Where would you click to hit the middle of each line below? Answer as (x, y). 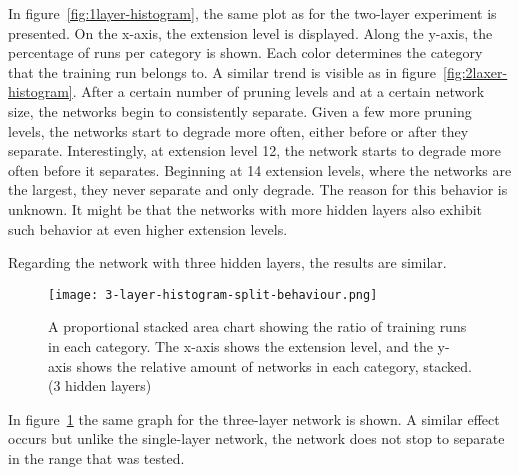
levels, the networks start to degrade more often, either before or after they (238, 130)
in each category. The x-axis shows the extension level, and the (240, 345)
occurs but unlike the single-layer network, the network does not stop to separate (256, 438)
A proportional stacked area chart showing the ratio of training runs (257, 326)
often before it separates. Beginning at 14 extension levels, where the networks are (260, 169)
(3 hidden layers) (100, 385)
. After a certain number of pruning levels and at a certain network (278, 91)
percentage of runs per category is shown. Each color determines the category (245, 52)
